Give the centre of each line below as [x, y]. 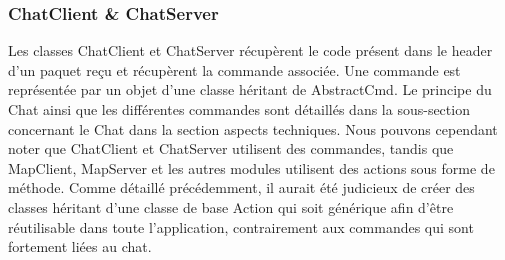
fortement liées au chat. [80, 246]
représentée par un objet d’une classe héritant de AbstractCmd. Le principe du [250, 89]
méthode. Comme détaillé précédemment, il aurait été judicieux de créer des [241, 187]
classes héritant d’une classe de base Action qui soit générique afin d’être [231, 206]
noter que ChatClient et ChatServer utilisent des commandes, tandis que [231, 148]
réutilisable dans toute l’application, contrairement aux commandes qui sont [241, 226]
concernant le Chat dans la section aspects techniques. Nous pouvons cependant [253, 128]
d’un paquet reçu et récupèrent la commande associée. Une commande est [234, 69]
